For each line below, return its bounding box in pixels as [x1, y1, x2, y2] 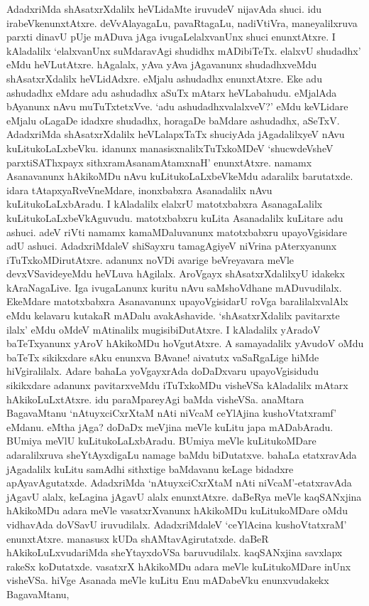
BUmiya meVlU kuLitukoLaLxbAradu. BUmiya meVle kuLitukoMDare [6, 433, 316, 448]
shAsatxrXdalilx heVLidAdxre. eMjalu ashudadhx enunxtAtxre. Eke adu [6, 70, 322, 85]
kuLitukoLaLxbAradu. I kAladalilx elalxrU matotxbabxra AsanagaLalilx [6, 196, 323, 211]
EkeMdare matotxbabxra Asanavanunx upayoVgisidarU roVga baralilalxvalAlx [6, 294, 348, 309]
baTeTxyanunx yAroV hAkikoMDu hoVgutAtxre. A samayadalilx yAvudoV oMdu [6, 336, 364, 351]
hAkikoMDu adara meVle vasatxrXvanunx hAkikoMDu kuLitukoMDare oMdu [6, 503, 348, 518]
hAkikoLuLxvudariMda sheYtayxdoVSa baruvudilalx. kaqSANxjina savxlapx [6, 545, 343, 560]
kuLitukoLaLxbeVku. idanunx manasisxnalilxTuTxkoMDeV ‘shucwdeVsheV [6, 140, 334, 155]
